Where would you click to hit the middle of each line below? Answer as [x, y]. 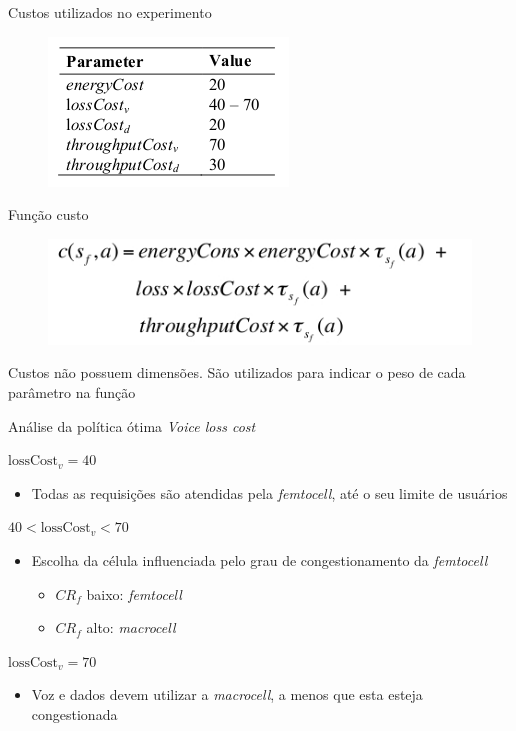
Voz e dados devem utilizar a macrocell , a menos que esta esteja [227, 694]
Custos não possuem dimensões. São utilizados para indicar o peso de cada [237, 372]
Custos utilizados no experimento [110, 12]
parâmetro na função [72, 391]
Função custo [48, 214]
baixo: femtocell [134, 593]
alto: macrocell [131, 627]
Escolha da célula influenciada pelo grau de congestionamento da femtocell [259, 559]
